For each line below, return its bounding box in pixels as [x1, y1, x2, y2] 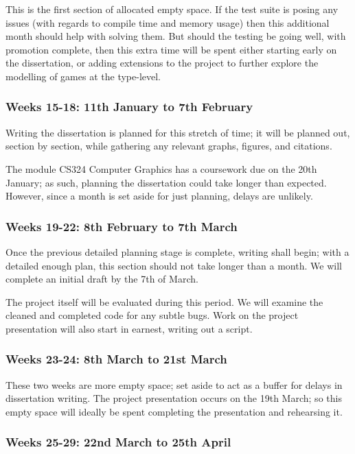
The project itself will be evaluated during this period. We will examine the [5, 294, 323, 309]
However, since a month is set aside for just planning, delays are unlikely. [5, 189, 313, 203]
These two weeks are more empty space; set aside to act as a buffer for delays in [5, 377, 343, 392]
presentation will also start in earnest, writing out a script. [5, 321, 253, 335]
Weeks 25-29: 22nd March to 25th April [5, 433, 231, 451]
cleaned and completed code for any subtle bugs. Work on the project [5, 308, 299, 322]
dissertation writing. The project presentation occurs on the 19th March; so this [5, 391, 342, 405]
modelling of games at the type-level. [5, 69, 161, 83]
